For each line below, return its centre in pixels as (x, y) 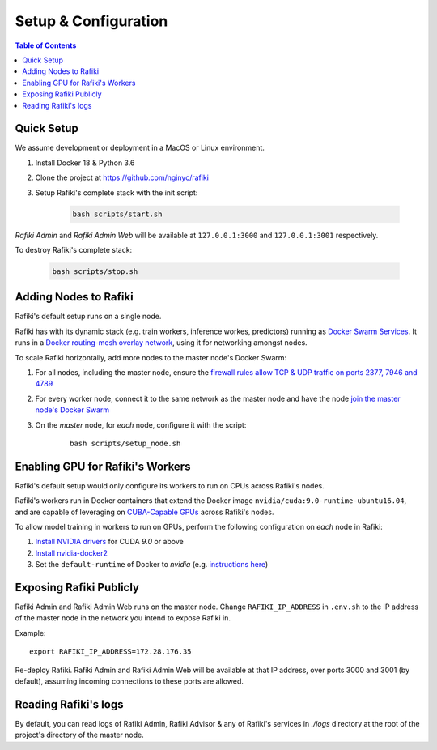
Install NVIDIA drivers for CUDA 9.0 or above (109, 542)
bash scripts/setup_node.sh (125, 443)
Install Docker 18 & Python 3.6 (85, 163)
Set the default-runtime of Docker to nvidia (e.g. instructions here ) (152, 565)
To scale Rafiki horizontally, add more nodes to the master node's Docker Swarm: (151, 357)
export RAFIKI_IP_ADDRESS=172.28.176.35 (110, 652)
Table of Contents (46, 45)
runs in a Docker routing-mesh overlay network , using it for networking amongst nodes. (161, 343)
